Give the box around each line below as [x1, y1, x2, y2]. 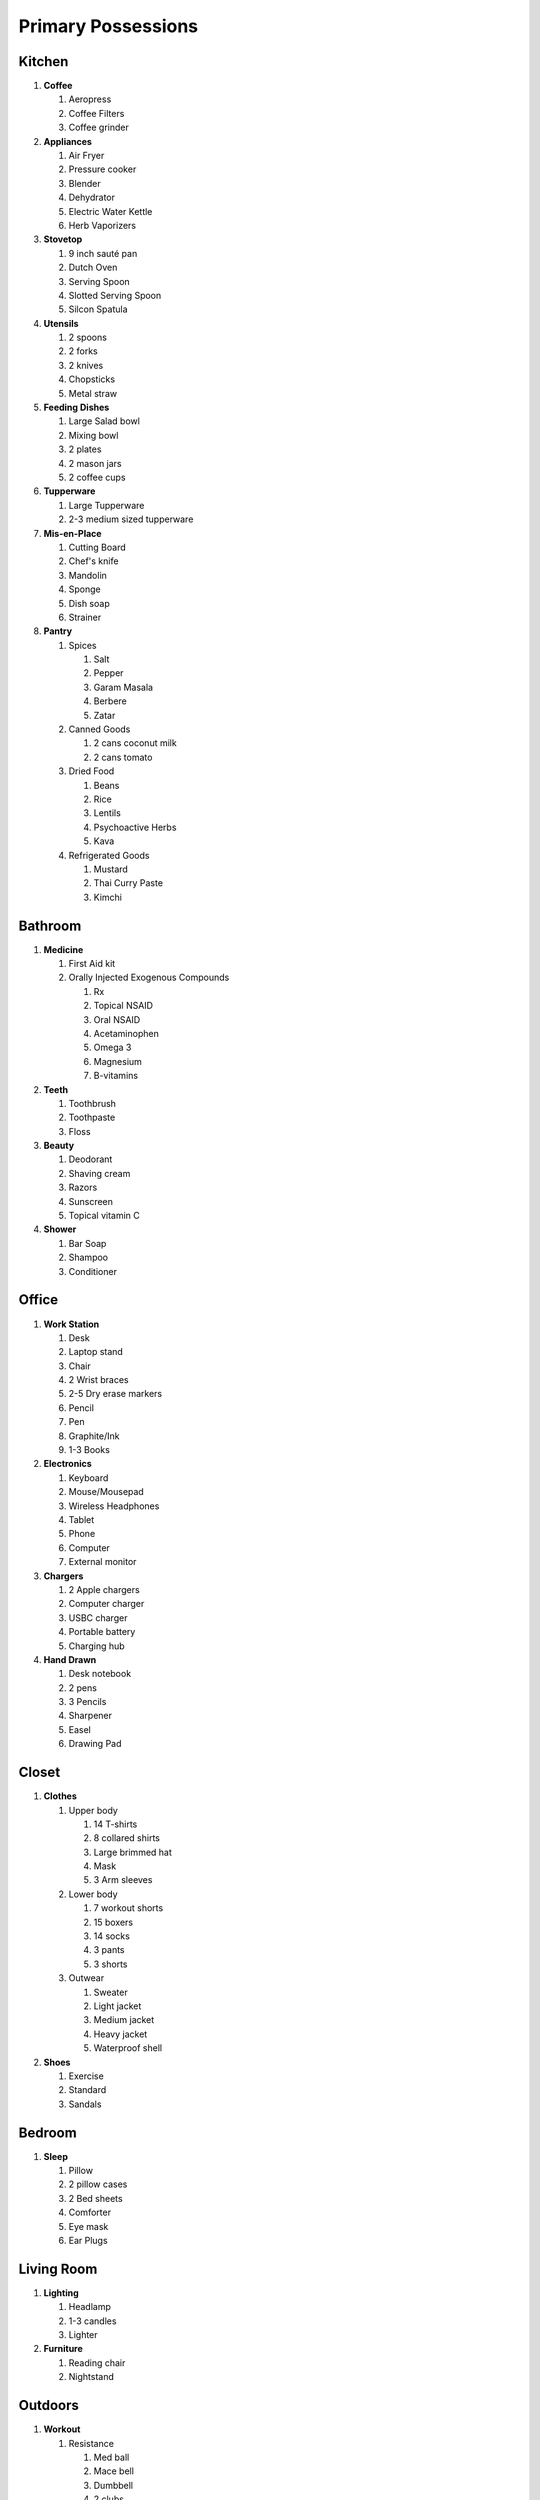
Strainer [68, 611, 102, 623]
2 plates [68, 443, 102, 455]
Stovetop [43, 233, 83, 245]
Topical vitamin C [68, 1210, 140, 1222]
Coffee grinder [68, 121, 129, 134]
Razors [68, 1181, 98, 1194]
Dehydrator [68, 191, 115, 204]
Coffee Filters [68, 107, 125, 119]
